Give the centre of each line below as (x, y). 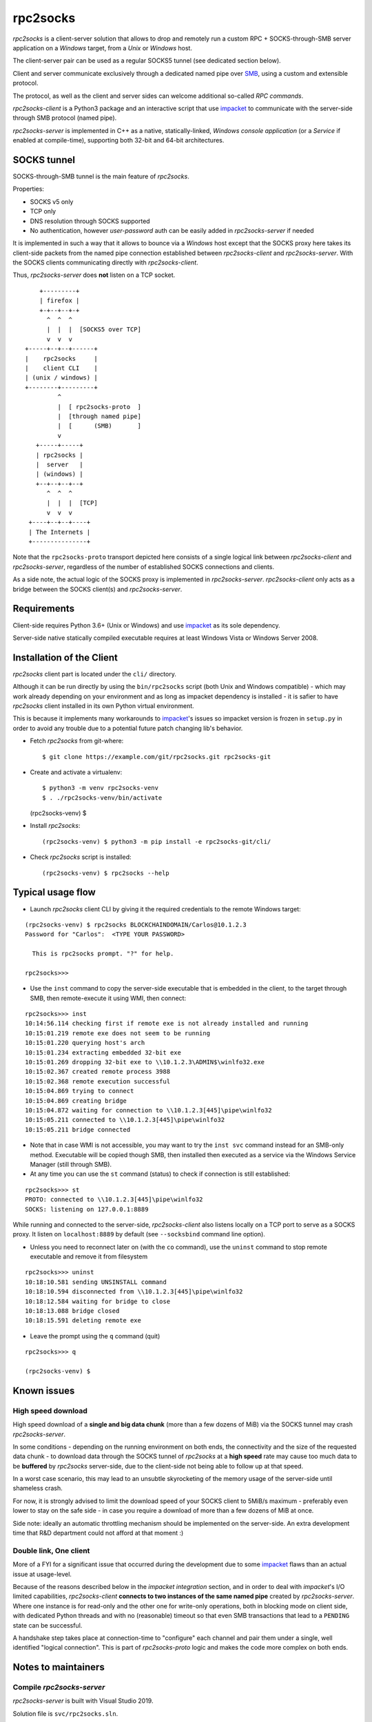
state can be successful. (48, 1625)
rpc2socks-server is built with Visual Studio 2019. (83, 1701)
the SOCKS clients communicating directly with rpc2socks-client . (106, 262)
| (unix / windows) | (61, 378)
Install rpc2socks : (55, 826)
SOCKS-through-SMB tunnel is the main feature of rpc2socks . (101, 176)
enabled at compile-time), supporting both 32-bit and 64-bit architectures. (118, 141)
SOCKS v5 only (52, 201)
